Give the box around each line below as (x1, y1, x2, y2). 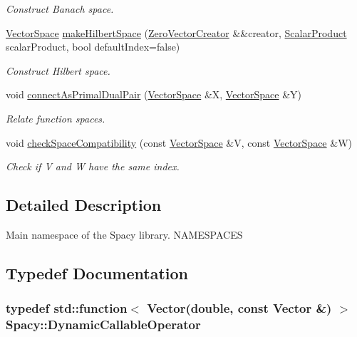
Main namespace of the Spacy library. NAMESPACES (6, 227, 243, 242)
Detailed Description (6, 194, 162, 216)
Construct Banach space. (6, 1, 114, 16)
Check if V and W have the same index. (6, 159, 180, 174)
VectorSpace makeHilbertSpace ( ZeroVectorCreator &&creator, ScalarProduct (6, 25, 347, 40)
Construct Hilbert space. (6, 63, 110, 78)
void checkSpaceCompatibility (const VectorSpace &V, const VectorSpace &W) (6, 135, 352, 150)
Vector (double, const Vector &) (147, 299, 332, 317)
